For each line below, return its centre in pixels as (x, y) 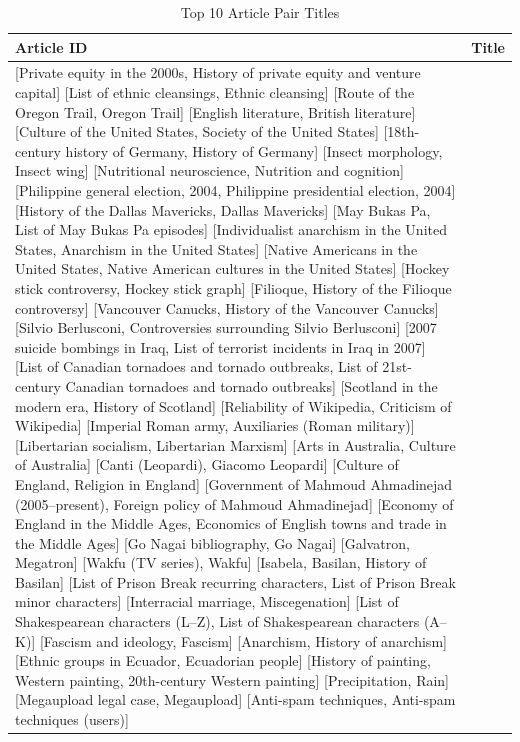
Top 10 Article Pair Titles (260, 12)
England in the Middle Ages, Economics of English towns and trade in (231, 523)
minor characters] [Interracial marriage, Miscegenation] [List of (207, 601)
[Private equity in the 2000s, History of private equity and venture (218, 72)
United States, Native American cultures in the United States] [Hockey (232, 268)
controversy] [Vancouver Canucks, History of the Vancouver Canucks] (227, 307)
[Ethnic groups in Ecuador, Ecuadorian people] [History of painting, (223, 660)
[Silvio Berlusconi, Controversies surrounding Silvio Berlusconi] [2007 (226, 327)
